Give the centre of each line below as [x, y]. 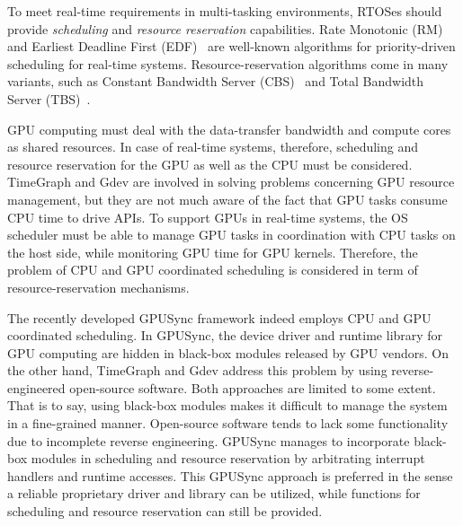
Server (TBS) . [49, 98]
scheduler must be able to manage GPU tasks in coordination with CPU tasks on [231, 235]
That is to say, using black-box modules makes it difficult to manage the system [227, 405]
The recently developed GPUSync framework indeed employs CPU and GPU [219, 317]
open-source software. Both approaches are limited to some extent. [253, 387]
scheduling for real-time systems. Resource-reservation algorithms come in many [228, 63]
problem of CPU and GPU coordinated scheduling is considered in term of [213, 270]
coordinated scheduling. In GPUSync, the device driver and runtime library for [225, 335]
